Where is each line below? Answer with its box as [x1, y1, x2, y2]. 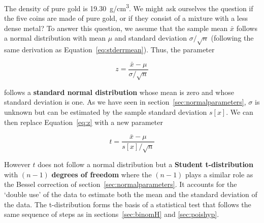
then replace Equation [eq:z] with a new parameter [4, 116, 163, 127]
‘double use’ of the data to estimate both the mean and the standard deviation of [4, 189, 257, 200]
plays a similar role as [185, 169, 253, 179]
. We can [226, 107, 253, 117]
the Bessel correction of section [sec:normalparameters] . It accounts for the [4, 179, 237, 189]
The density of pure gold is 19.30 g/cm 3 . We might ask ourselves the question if [4, 2, 253, 13]
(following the [211, 33, 254, 43]
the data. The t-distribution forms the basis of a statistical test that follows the [4, 199, 251, 209]
